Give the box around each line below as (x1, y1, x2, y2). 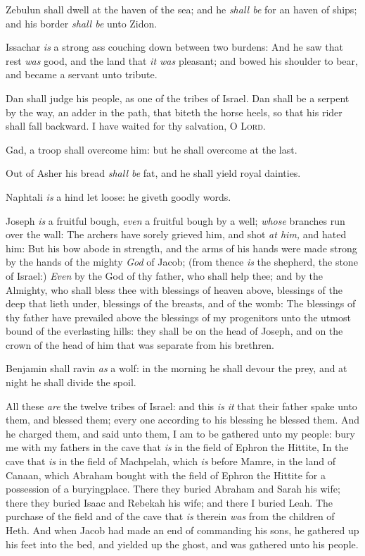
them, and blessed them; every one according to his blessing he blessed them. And (6, 412, 360, 427)
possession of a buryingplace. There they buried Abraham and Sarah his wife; (6, 481, 340, 496)
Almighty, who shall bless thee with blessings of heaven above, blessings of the (6, 282, 342, 297)
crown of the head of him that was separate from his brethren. (6, 337, 274, 352)
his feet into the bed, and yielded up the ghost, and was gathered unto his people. (6, 536, 359, 551)
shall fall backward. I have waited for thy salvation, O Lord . (6, 118, 266, 133)
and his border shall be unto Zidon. (6, 16, 158, 30)
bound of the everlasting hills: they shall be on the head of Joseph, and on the (6, 323, 343, 338)
